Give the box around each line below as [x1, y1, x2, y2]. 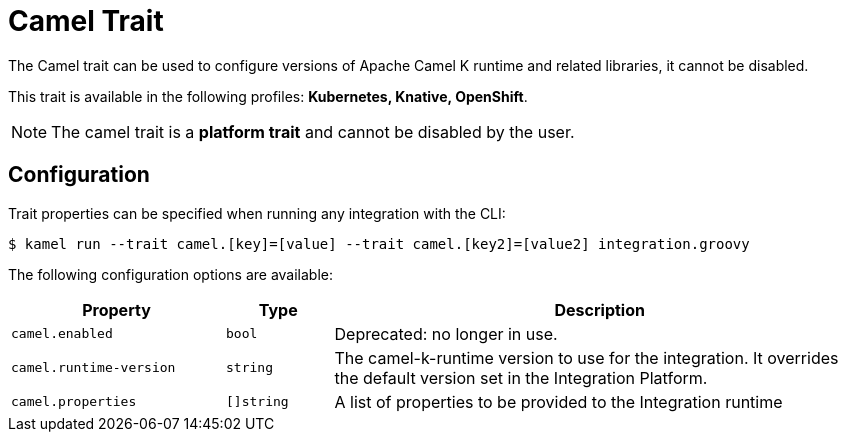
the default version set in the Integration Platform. [334, 367, 708, 388]
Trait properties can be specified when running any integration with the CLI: [8, 204, 506, 222]
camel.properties [11, 394, 137, 410]
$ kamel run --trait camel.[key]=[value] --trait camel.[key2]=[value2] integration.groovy [8, 235, 750, 252]
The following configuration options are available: [8, 265, 334, 283]
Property [82, 299, 151, 320]
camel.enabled [11, 326, 113, 342]
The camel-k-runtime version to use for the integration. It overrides [334, 347, 839, 368]
